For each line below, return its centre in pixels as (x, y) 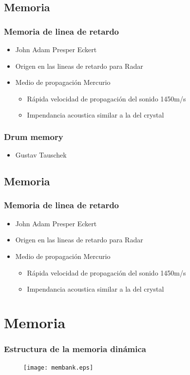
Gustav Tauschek (41, 155)
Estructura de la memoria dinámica (75, 349)
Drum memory (34, 136)
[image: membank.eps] (58, 368)
